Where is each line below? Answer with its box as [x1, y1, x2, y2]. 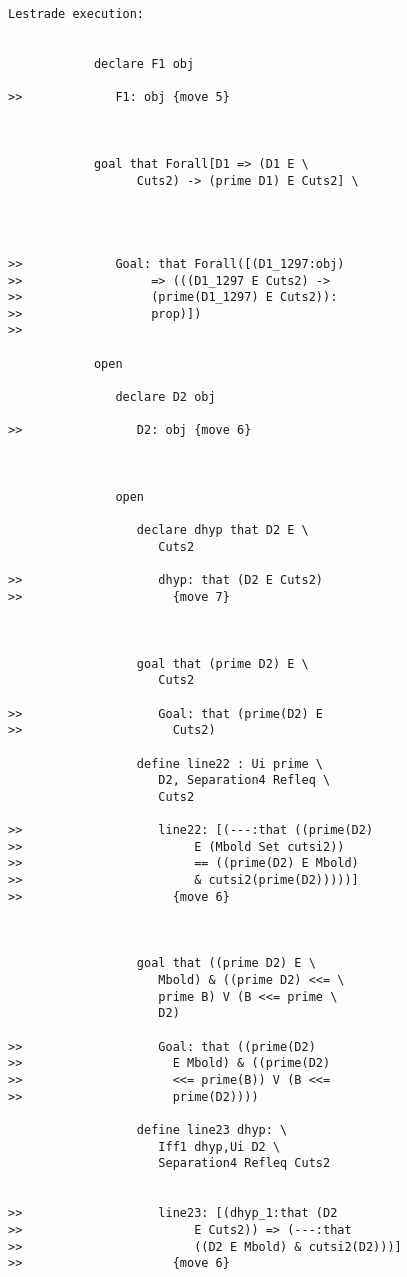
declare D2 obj [115, 390, 216, 405]
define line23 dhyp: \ [136, 1122, 288, 1137]
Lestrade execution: [8, 7, 145, 21]
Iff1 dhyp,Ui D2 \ [158, 1139, 281, 1154]
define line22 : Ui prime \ [136, 756, 323, 771]
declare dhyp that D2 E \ [136, 523, 309, 538]
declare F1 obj [93, 56, 195, 71]
